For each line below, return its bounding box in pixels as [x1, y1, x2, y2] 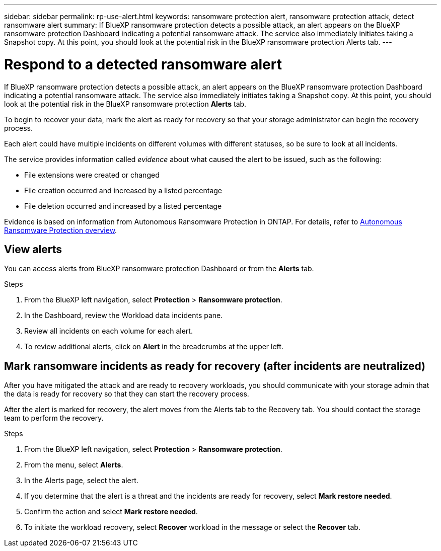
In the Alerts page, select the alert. [24, 476, 138, 485]
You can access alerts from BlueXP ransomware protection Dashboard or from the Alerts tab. [4, 264, 314, 273]
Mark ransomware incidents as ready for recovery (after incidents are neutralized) [4, 359, 426, 372]
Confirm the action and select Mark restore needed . [24, 507, 198, 516]
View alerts [4, 243, 62, 256]
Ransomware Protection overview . [4, 225, 117, 234]
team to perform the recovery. [4, 414, 104, 423]
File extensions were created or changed [24, 170, 160, 179]
